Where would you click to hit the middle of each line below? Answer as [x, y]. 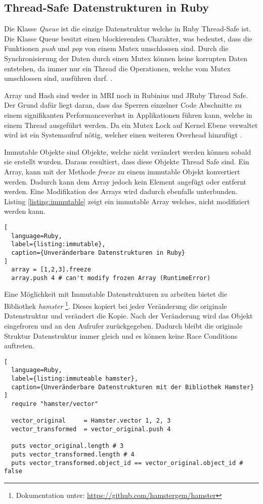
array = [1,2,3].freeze [51, 270]
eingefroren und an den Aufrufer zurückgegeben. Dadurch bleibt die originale [123, 325]
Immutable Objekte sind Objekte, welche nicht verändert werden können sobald [128, 151]
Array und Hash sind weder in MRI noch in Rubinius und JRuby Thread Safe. [126, 95]
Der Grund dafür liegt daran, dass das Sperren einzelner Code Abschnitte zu [123, 105]
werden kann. [25, 211]
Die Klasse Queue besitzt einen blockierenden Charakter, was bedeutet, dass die [128, 38]
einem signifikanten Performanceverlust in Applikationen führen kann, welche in [128, 114]
